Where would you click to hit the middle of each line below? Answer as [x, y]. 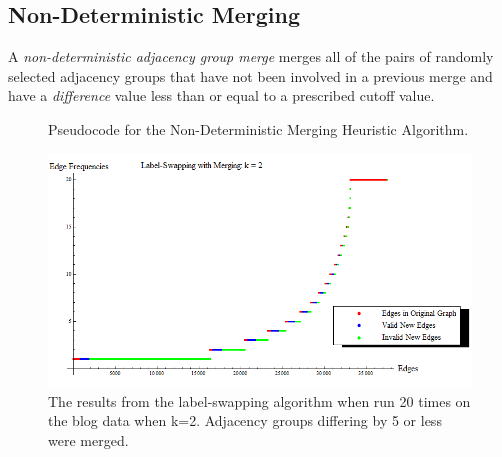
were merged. [88, 439]
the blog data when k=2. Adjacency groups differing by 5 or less [245, 420]
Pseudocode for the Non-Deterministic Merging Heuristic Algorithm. [258, 128]
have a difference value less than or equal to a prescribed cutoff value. [221, 95]
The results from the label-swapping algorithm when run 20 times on [259, 400]
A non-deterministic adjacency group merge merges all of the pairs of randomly [251, 56]
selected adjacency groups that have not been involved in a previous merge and [250, 75]
